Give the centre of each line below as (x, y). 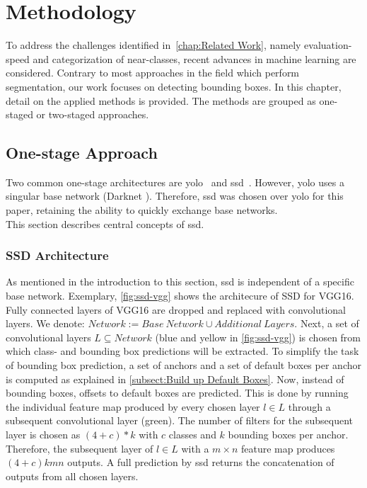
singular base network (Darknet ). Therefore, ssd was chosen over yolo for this (175, 196)
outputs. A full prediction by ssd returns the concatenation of (201, 462)
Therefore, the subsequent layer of (80, 448)
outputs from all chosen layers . (72, 476)
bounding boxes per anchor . (288, 435)
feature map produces (288, 448)
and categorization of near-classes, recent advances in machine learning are (194, 58)
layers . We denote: (45, 323)
